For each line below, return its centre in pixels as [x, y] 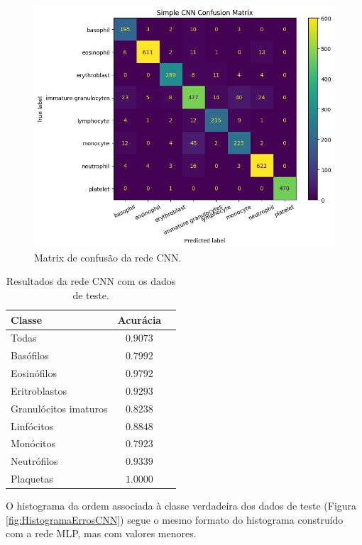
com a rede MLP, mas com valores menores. [101, 533]
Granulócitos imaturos [59, 408]
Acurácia [139, 319]
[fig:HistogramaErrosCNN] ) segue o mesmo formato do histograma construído [175, 519]
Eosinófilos [34, 373]
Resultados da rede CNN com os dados [91, 281]
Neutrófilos [34, 461]
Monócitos [33, 443]
